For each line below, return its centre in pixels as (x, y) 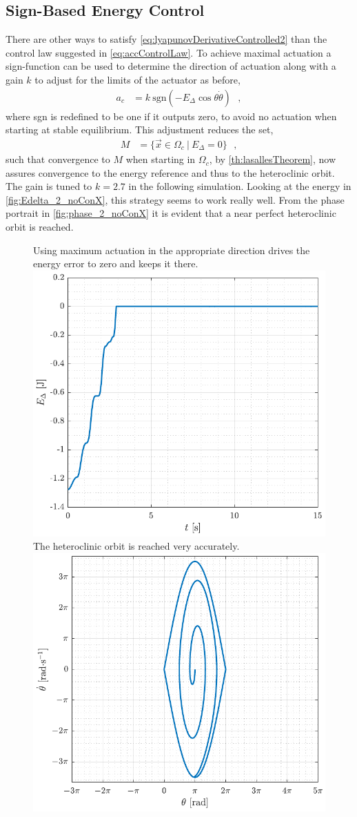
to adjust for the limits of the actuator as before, (137, 79)
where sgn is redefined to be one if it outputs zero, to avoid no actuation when (171, 116)
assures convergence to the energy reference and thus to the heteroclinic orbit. (170, 172)
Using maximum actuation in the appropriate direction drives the (172, 250)
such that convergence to (58, 159)
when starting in (161, 159)
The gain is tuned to (49, 186)
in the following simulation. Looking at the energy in (240, 186)
